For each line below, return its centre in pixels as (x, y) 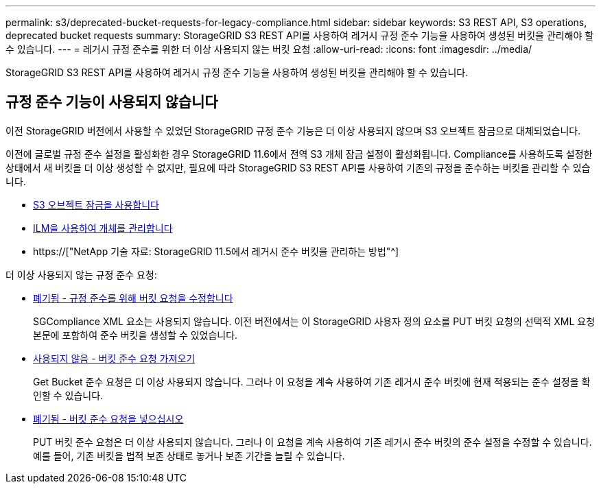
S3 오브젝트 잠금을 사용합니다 (96, 204)
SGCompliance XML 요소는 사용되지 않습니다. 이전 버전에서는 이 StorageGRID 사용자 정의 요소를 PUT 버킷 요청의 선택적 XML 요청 (314, 321)
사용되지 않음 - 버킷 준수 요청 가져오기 (114, 358)
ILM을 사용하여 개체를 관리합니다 (103, 228)
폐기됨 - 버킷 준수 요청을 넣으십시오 (108, 418)
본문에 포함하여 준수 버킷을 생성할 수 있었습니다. (135, 335)
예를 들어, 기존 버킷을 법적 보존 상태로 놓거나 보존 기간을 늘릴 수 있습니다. (189, 455)
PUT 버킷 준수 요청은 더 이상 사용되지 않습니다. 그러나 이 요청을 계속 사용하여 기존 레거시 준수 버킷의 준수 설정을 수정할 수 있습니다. (313, 442)
